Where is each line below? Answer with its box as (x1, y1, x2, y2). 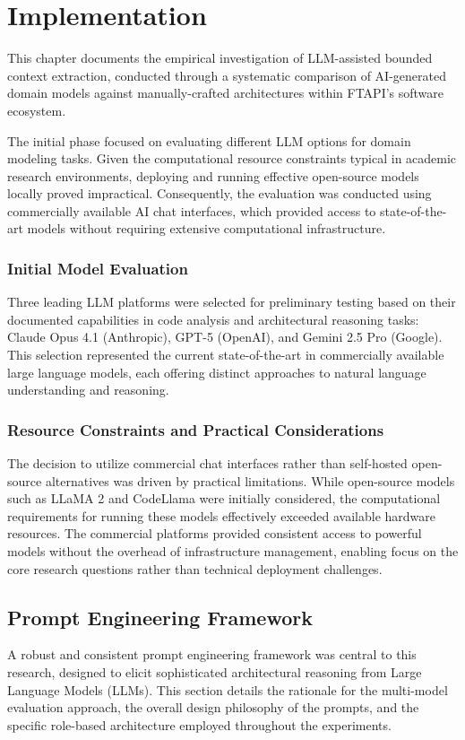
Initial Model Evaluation (7, 257, 188, 279)
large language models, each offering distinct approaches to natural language (7, 362, 426, 381)
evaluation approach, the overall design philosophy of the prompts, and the (7, 698, 419, 717)
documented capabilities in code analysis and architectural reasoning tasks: (7, 309, 419, 328)
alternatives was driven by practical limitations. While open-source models (45, 471, 455, 490)
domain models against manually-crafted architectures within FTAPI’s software (7, 83, 444, 102)
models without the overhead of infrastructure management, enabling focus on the (7, 542, 459, 561)
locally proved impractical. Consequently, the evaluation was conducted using (7, 184, 432, 203)
